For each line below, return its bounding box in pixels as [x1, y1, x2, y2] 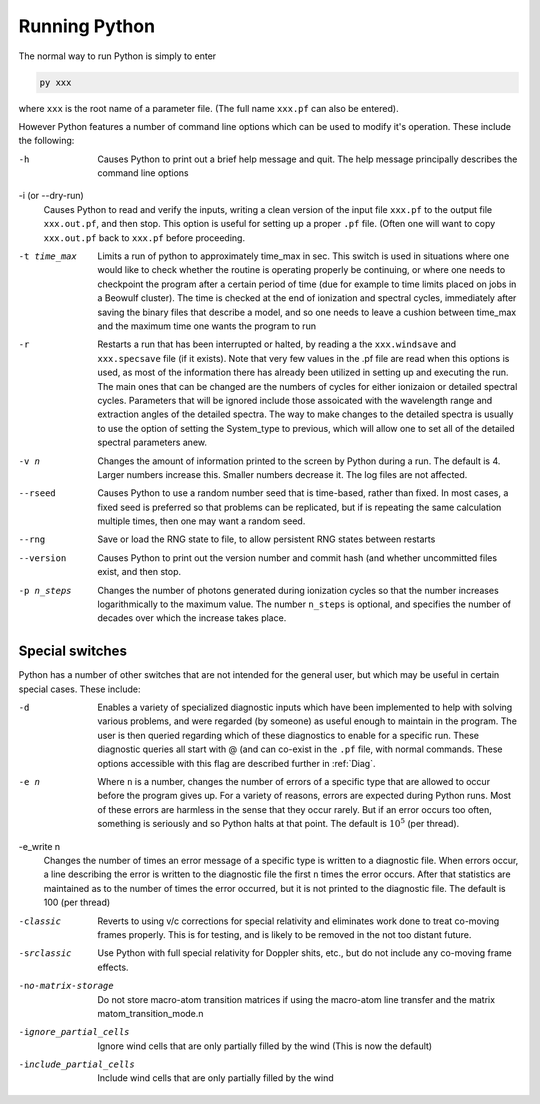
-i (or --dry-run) [18, 190, 84, 202]
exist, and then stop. [97, 566, 182, 578]
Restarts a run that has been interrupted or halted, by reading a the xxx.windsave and [97, 338, 457, 350]
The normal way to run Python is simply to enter [18, 50, 217, 62]
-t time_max [18, 251, 77, 262]
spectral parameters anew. [97, 436, 207, 449]
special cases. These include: [18, 683, 141, 695]
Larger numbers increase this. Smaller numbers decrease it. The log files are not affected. [97, 468, 468, 480]
